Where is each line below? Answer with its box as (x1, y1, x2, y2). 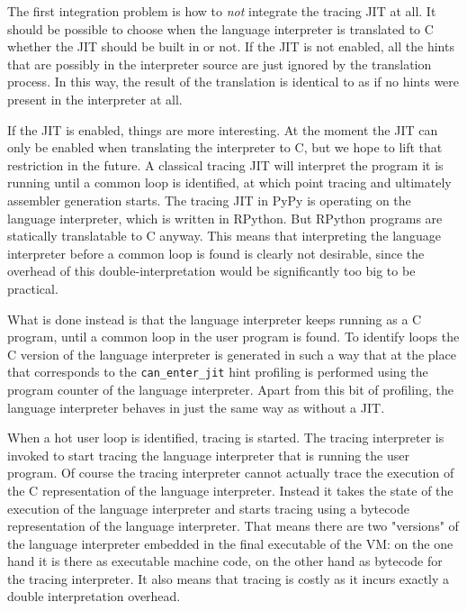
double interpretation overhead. (7, 587, 181, 606)
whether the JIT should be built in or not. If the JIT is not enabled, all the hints (7, 37, 454, 56)
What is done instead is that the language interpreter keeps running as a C (7, 309, 422, 328)
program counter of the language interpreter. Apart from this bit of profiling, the (7, 379, 454, 398)
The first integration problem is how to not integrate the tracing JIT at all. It (7, 2, 436, 20)
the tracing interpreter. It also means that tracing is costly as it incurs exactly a (7, 569, 450, 588)
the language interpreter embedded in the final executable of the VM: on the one (7, 533, 454, 552)
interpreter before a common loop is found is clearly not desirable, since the (7, 243, 425, 262)
